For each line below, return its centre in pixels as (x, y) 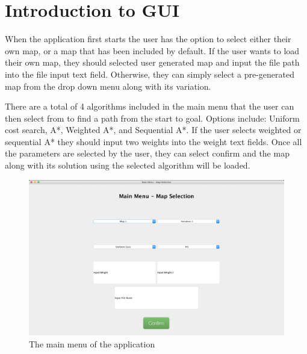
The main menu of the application (92, 344)
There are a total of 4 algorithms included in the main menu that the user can (150, 106)
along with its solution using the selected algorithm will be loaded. (128, 165)
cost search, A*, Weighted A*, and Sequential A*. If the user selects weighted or (153, 130)
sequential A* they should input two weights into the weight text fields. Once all (153, 141)
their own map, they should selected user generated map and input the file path (152, 62)
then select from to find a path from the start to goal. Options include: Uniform (152, 118)
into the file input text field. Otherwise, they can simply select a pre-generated (150, 74)
